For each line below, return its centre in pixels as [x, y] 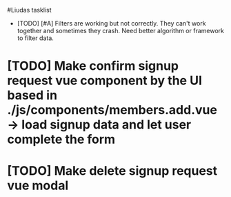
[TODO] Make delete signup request [112, 171]
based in [32, 95]
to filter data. [35, 38]
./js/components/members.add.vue [112, 110]
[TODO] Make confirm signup [93, 66]
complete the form [61, 139]
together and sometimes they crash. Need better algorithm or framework [120, 31]
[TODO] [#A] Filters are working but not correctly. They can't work [111, 23]
